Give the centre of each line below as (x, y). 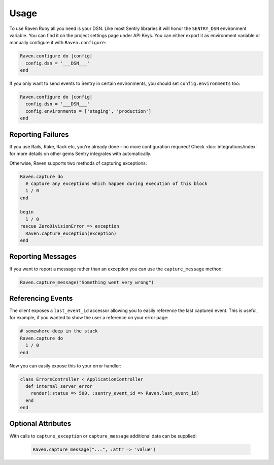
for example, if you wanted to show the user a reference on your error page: (89, 318)
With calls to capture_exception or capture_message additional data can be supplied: (103, 436)
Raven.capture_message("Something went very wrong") (87, 282)
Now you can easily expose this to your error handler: (65, 365)
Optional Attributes (40, 424)
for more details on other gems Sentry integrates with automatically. (80, 154)
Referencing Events (41, 298)
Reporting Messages (43, 257)
